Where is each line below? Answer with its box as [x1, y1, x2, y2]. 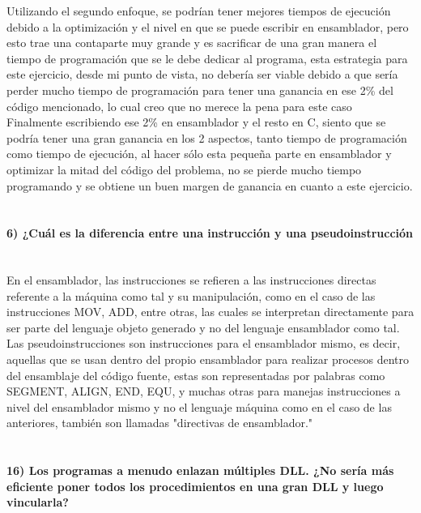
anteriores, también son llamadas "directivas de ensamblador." [6, 414, 313, 431]
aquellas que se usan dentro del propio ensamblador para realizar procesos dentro [6, 351, 409, 368]
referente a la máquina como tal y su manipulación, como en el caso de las [6, 287, 376, 304]
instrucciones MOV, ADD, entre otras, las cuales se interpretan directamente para [6, 303, 415, 320]
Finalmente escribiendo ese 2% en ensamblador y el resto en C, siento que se [6, 113, 386, 130]
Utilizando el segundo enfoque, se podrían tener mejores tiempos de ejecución [6, 2, 391, 19]
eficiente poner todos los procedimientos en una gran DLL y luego [6, 477, 384, 494]
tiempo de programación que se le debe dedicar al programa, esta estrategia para [6, 49, 408, 66]
